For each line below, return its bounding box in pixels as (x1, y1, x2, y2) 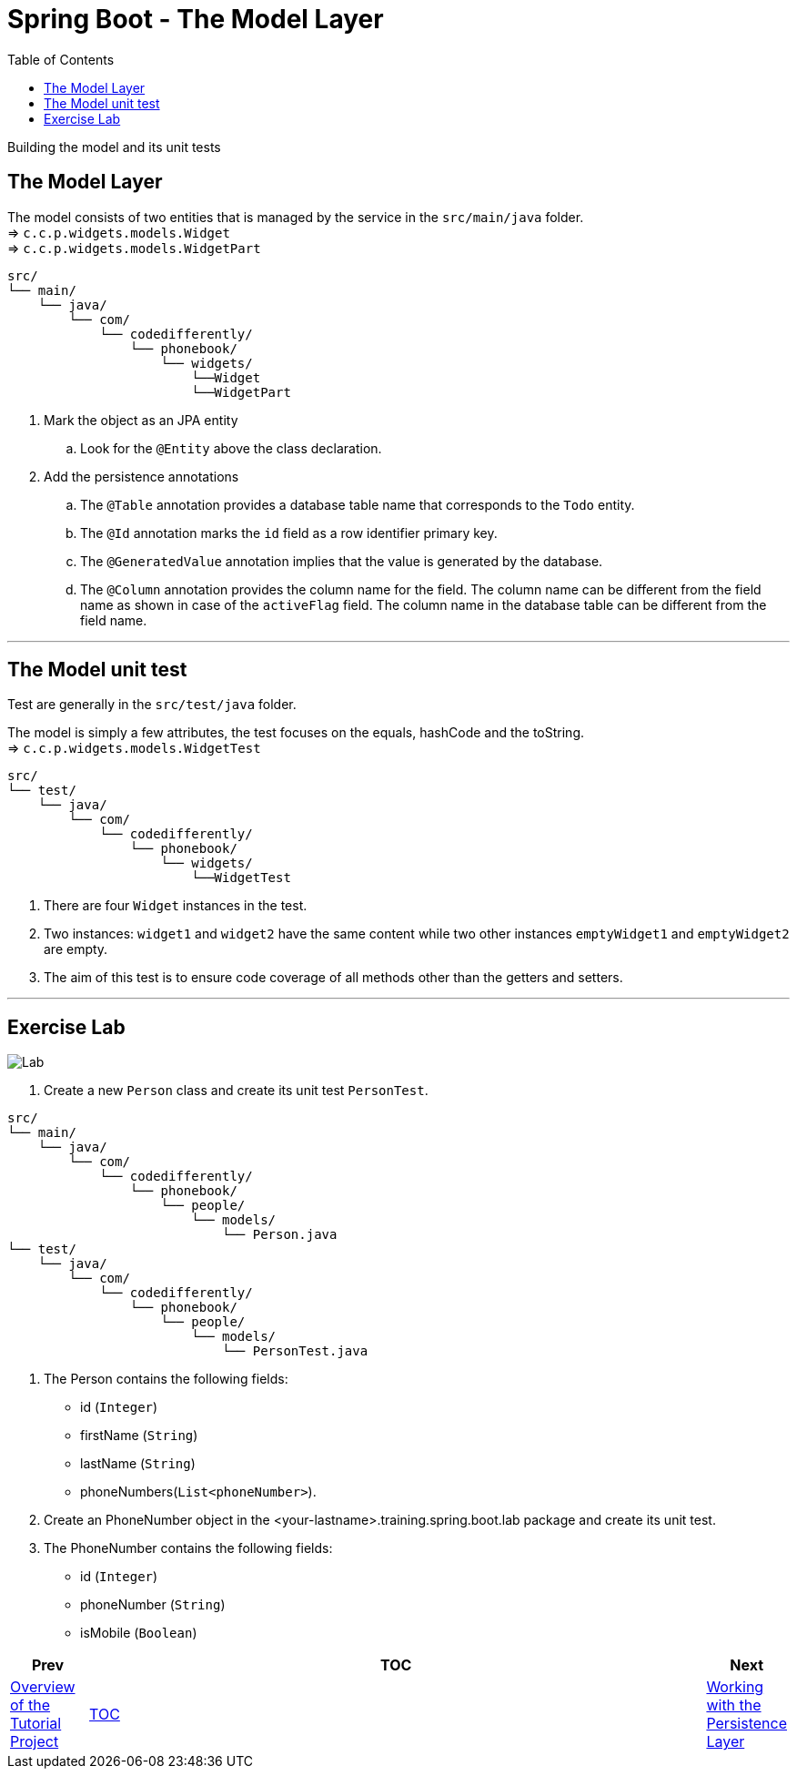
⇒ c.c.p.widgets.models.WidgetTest (7, 740, 261, 756)
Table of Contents (7, 51, 115, 67)
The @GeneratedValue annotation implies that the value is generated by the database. (80, 553, 603, 569)
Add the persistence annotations (44, 468, 239, 484)
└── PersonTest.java (222, 1344, 368, 1359)
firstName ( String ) (80, 1427, 198, 1444)
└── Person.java (222, 1227, 338, 1243)
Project (10, 1732, 59, 1751)
